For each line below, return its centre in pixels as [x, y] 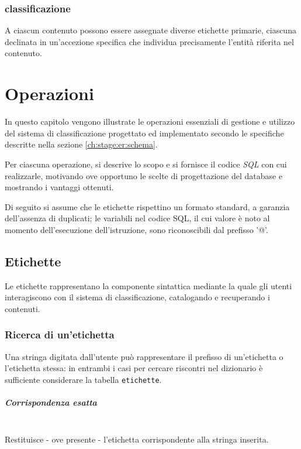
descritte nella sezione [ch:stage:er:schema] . [81, 144]
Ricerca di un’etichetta [60, 335]
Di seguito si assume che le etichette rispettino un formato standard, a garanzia [147, 206]
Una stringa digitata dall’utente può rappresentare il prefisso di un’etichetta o [144, 356]
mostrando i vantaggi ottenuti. [59, 187]
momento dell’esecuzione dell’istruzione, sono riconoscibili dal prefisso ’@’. [136, 229]
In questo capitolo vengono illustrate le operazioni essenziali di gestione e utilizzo [150, 121]
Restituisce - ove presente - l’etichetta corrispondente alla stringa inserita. [137, 439]
